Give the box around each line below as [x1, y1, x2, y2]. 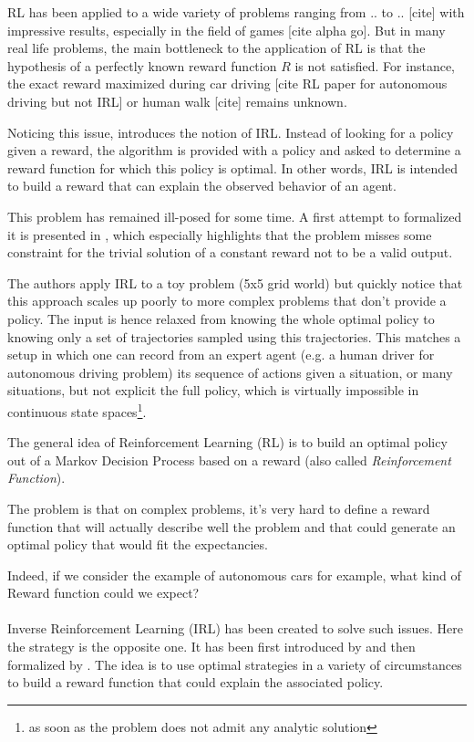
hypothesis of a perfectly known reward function [7, 56, 277, 75]
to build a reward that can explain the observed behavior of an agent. [7, 176, 397, 195]
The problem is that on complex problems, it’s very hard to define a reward [7, 498, 430, 517]
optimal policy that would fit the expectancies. [7, 535, 268, 554]
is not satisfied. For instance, [294, 56, 455, 75]
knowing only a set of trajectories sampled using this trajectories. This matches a [7, 327, 461, 346]
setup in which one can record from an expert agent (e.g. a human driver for [7, 345, 435, 364]
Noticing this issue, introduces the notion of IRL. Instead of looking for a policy [7, 122, 454, 141]
